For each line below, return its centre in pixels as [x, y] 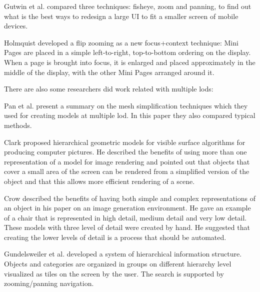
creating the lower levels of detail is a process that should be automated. [115, 237]
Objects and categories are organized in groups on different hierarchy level [118, 264]
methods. [18, 125]
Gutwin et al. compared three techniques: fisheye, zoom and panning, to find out [128, 6]
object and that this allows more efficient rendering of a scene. [99, 181]
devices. [16, 26]
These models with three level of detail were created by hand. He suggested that [127, 227]
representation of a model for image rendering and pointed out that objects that [127, 161]
